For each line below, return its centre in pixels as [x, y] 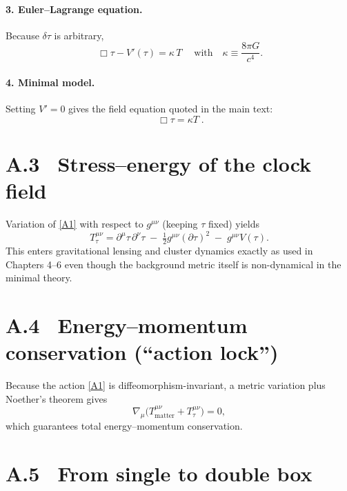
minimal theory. [39, 278]
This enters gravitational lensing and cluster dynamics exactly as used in [159, 251]
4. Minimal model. [50, 82]
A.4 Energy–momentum [127, 325]
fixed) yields [234, 224]
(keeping [180, 224]
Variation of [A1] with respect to [75, 224]
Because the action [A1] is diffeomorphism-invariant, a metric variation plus [166, 385]
